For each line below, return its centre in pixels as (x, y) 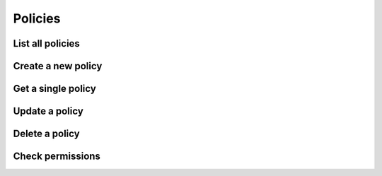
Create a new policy (58, 66)
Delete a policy (47, 134)
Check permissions (57, 157)
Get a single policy (55, 89)
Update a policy (48, 111)
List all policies (47, 43)
